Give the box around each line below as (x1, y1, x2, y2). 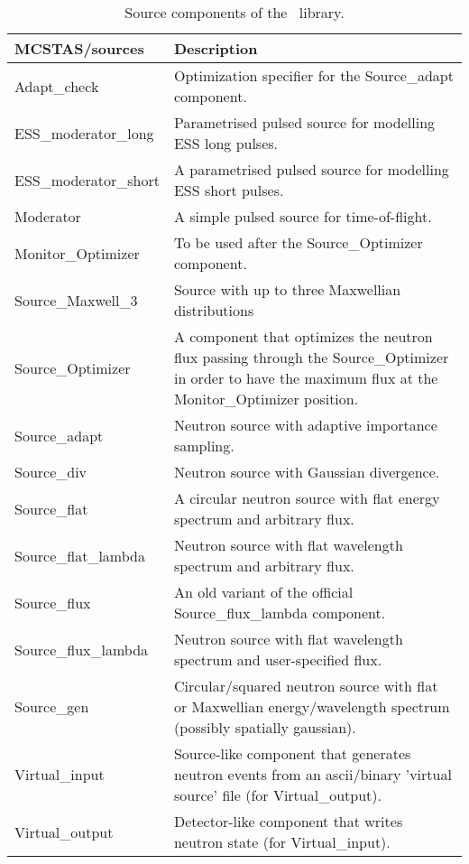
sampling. (173, 435, 234, 456)
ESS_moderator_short (14, 169, 160, 190)
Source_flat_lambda (14, 544, 145, 566)
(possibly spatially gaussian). (173, 717, 356, 738)
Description (173, 38, 258, 59)
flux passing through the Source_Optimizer (173, 347, 449, 367)
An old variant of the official (173, 581, 354, 602)
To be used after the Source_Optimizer (173, 232, 423, 253)
